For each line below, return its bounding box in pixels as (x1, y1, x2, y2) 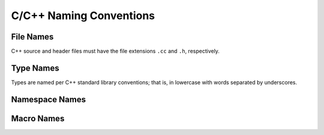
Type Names (11, 63, 59, 73)
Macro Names (11, 113, 65, 124)
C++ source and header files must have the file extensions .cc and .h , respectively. (11, 48, 220, 55)
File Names (11, 32, 54, 42)
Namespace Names (11, 94, 86, 105)
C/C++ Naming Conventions (11, 9, 155, 22)
